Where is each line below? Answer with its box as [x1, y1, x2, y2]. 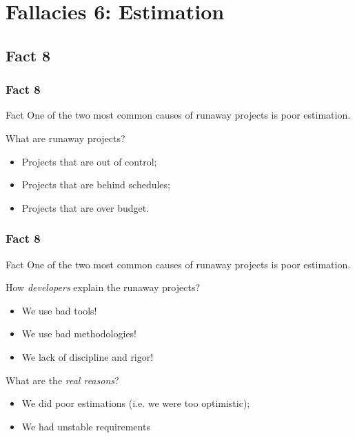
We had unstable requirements [21, 419, 150, 433]
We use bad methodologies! [21, 326, 137, 341]
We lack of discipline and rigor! [21, 349, 154, 364]
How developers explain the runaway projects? [6, 280, 201, 295]
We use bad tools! [21, 303, 97, 317]
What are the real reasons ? [6, 372, 119, 387]
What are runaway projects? [6, 130, 125, 145]
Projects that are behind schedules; [21, 177, 170, 192]
